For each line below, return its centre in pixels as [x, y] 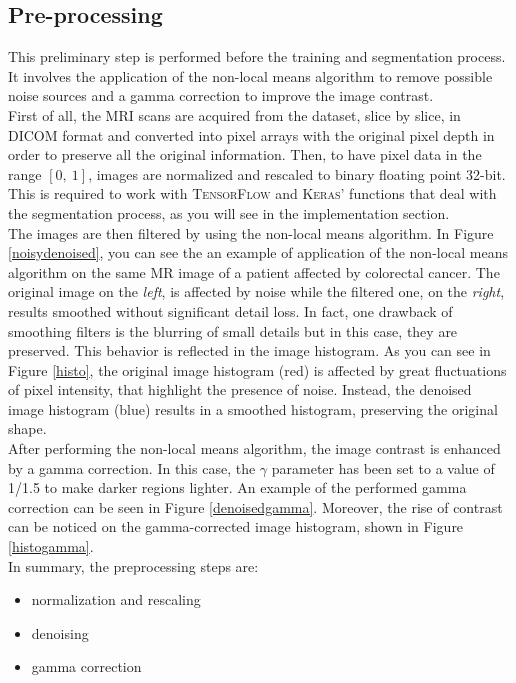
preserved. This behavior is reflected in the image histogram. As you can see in [249, 350]
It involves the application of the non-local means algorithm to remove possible [250, 75]
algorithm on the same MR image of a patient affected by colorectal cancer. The [254, 271]
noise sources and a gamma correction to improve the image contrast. [221, 95]
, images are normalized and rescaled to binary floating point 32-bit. [297, 173]
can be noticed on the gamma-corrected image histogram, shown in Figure [236, 526]
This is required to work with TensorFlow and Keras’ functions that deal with [252, 193]
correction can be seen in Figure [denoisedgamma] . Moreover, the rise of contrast [255, 506]
